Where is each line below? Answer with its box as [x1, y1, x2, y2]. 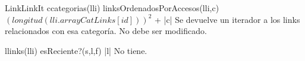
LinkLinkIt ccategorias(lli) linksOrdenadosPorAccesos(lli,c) [5, 2, 219, 13]
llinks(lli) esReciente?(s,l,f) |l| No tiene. [5, 44, 147, 56]
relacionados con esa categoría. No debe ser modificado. [5, 25, 207, 37]
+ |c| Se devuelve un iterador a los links [154, 13, 300, 25]
